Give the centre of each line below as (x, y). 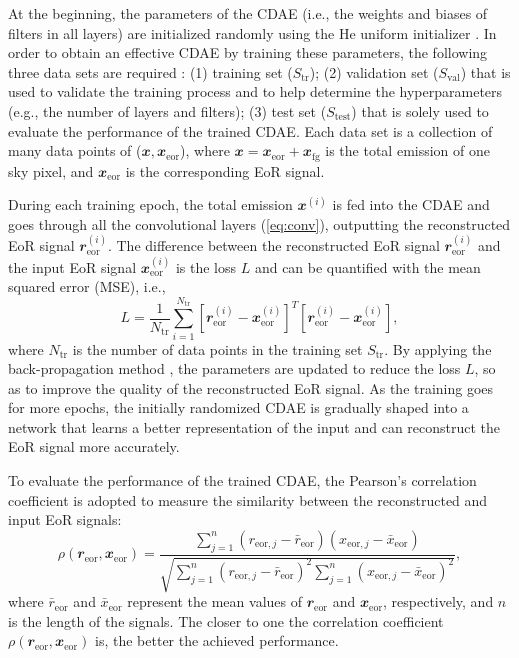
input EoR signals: (65, 519)
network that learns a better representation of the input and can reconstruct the (254, 426)
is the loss (206, 266)
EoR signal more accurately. (94, 446)
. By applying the (438, 348)
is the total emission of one (407, 150)
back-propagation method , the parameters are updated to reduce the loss (234, 368)
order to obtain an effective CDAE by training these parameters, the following (248, 52)
